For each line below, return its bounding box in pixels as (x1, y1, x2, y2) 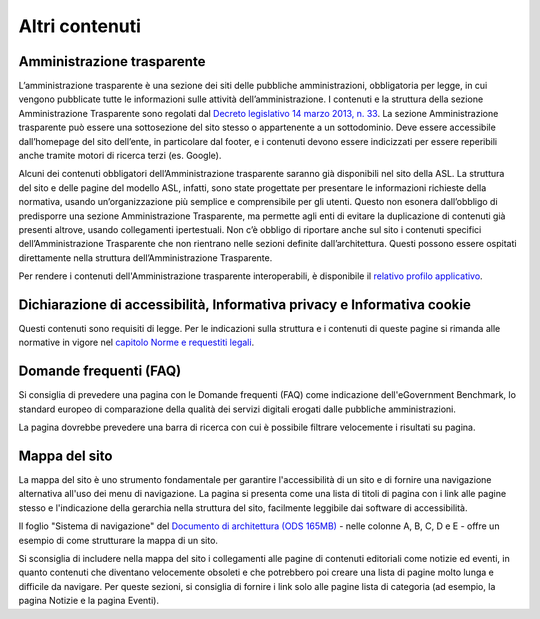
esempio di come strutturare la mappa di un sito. (18, 534, 219, 546)
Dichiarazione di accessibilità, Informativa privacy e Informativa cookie (18, 296, 472, 313)
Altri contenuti (18, 15, 142, 37)
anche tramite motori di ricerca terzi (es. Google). (18, 150, 222, 162)
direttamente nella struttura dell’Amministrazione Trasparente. (18, 251, 273, 264)
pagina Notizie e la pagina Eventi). (18, 595, 160, 607)
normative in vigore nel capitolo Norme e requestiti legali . (18, 336, 255, 349)
